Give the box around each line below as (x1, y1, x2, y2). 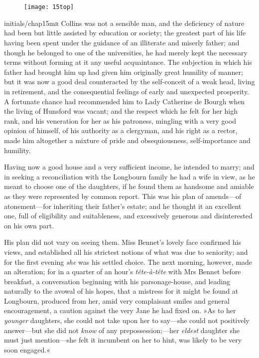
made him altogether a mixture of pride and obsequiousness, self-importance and (4, 135, 251, 145)
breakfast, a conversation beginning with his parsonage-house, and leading (4, 276, 230, 286)
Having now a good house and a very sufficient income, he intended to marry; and (4, 162, 255, 172)
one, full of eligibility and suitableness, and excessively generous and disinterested (4, 210, 253, 221)
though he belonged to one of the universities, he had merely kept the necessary (4, 47, 248, 57)
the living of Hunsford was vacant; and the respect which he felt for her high (4, 106, 238, 116)
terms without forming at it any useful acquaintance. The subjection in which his (4, 57, 252, 67)
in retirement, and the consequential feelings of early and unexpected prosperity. (4, 86, 250, 96)
